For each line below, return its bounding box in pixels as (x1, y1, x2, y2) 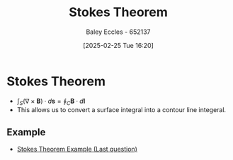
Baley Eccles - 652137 (86, 27, 151, 36)
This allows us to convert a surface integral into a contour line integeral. (16, 106, 227, 114)
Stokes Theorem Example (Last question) (16, 145, 137, 154)
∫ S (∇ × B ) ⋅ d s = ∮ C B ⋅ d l (16, 97, 86, 106)
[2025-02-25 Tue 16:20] (83, 41, 154, 49)
